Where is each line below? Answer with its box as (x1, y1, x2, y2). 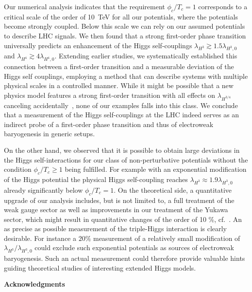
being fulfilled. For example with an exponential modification (65, 164, 247, 174)
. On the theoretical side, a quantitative (114, 184, 232, 195)
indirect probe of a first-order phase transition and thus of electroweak (4, 119, 214, 129)
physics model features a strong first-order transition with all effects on (4, 90, 216, 100)
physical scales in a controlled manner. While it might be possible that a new (4, 80, 234, 91)
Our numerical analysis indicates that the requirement (4, 1, 165, 11)
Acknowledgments (4, 279, 65, 289)
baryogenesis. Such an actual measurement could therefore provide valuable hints (4, 253, 245, 263)
